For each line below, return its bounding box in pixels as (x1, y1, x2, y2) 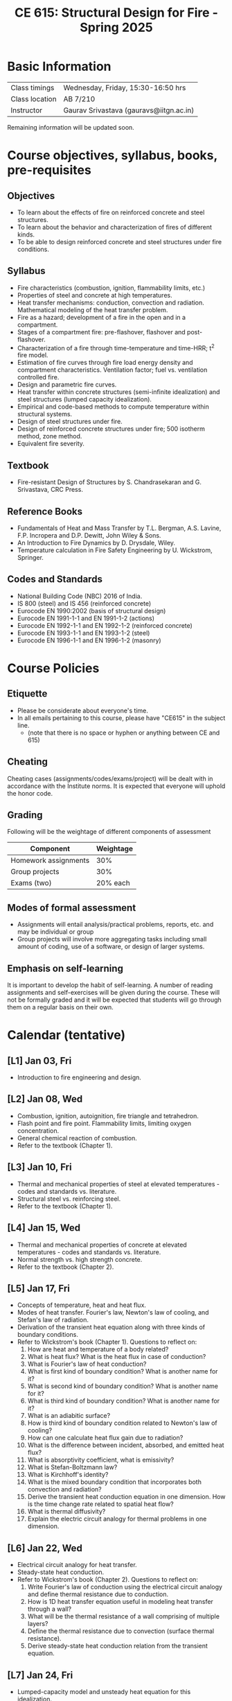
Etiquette (7, 688, 48, 700)
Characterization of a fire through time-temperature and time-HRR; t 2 (17, 342, 215, 352)
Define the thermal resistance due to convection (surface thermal (27, 1627, 215, 1635)
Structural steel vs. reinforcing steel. (17, 1195, 121, 1203)
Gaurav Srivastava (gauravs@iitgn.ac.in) (63, 105, 195, 115)
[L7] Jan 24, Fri (7, 1669, 73, 1681)
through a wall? (27, 1605, 72, 1614)
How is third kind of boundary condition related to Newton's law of (27, 1419, 217, 1427)
